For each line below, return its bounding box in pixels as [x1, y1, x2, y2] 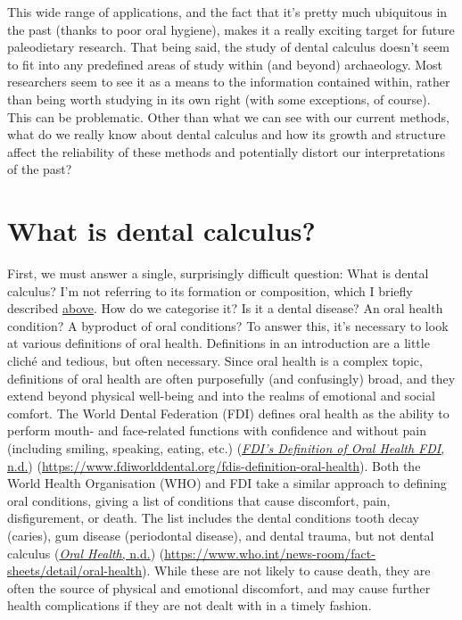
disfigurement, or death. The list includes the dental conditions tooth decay [7, 508, 420, 527]
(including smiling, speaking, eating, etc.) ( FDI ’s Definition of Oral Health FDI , [7, 439, 445, 457]
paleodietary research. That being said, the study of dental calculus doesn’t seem [7, 37, 450, 56]
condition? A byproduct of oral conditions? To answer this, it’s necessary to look [7, 316, 449, 335]
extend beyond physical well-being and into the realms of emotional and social [7, 386, 435, 405]
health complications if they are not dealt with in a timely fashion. [7, 596, 372, 615]
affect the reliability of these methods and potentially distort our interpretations [7, 142, 445, 161]
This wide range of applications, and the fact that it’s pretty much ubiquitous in [7, 3, 448, 21]
